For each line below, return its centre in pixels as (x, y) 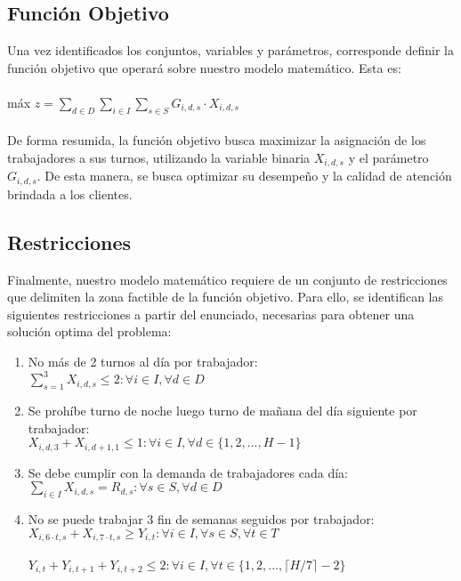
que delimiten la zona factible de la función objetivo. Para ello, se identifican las (226, 297)
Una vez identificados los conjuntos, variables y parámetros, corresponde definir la (230, 50)
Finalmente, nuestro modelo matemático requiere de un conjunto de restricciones (227, 279)
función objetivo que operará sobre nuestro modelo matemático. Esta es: (204, 67)
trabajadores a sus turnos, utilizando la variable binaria (159, 157)
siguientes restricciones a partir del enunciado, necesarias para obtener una (211, 314)
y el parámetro (388, 157)
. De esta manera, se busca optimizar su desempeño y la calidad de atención (244, 176)
